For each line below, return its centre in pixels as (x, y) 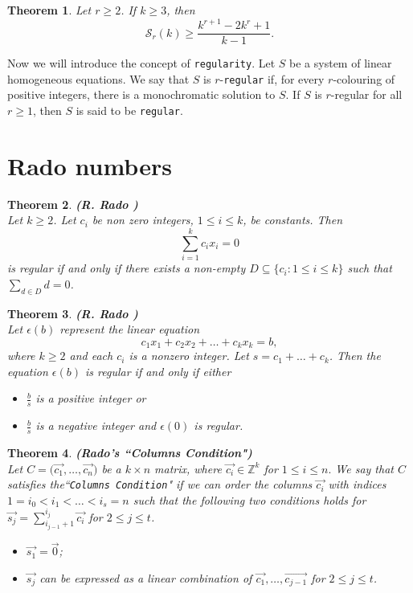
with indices (357, 484)
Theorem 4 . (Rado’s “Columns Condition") (130, 453)
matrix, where (188, 468)
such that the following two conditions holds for (249, 499)
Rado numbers (90, 165)
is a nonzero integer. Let (189, 356)
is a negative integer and (96, 425)
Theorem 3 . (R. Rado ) (73, 313)
